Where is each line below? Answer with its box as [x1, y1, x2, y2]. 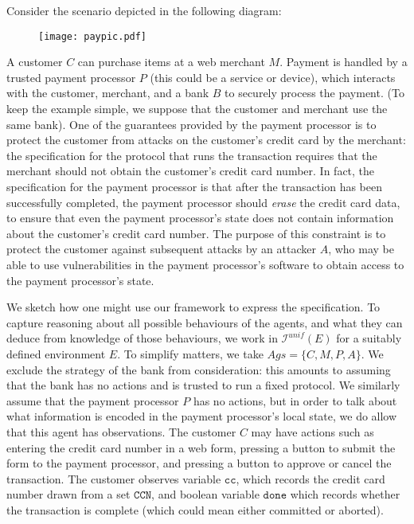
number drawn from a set [6, 486, 131, 502]
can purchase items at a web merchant [77, 53, 265, 70]
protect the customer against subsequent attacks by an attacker [6, 240, 316, 257]
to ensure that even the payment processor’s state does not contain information [6, 209, 394, 226]
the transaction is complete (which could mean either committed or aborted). [6, 501, 384, 518]
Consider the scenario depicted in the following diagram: [6, 2, 282, 18]
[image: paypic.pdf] [38, 30, 147, 42]
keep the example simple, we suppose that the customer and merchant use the [6, 100, 388, 117]
